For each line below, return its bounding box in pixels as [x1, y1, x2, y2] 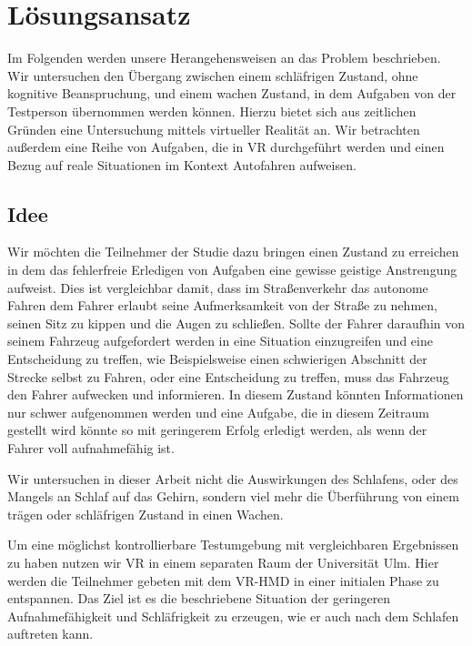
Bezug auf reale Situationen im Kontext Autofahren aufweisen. [7, 155, 357, 174]
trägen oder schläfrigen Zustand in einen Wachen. [7, 504, 284, 523]
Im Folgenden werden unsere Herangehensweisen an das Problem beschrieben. [7, 48, 441, 67]
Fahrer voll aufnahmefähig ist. [7, 439, 175, 458]
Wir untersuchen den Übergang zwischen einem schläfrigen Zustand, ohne [7, 66, 418, 85]
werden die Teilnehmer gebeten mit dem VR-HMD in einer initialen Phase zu [7, 570, 439, 590]
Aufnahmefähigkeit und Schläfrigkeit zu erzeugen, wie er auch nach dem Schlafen [7, 606, 459, 625]
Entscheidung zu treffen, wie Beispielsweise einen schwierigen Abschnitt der [7, 349, 427, 368]
